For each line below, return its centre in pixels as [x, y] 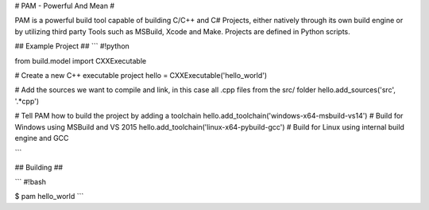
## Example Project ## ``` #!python [72, 46]
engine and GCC [42, 138]
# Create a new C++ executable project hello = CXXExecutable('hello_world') [141, 75]
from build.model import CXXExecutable [81, 60]
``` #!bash [31, 182]
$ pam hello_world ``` [49, 196]
